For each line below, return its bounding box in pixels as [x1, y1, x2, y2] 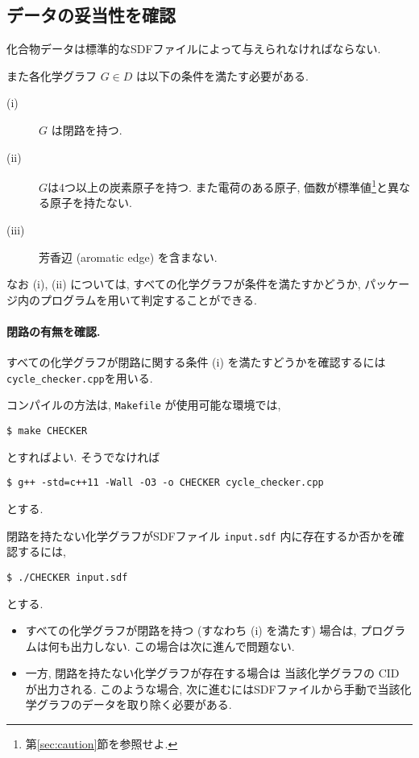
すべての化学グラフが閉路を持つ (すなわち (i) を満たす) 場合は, [25, 622, 357, 639]
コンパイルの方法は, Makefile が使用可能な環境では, [6, 396, 281, 413]
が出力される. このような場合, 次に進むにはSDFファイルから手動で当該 [25, 680, 400, 697]
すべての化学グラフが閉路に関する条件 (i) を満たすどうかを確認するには [6, 354, 386, 371]
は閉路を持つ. [51, 121, 122, 138]
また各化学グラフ [6, 67, 97, 84]
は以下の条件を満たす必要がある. [136, 67, 309, 84]
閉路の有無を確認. [6, 322, 101, 339]
